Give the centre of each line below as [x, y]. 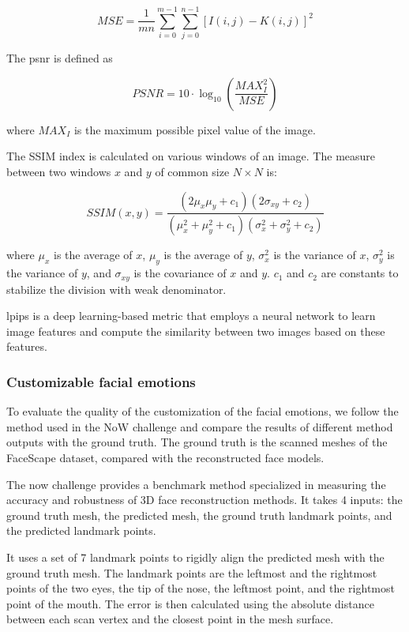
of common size [192, 171]
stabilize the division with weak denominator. [116, 289]
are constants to [360, 273]
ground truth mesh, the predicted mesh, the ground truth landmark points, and [199, 515]
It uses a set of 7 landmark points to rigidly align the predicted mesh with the [195, 557]
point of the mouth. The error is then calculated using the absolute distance [190, 603]
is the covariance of [180, 273]
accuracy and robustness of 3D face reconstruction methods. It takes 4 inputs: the [204, 500]
